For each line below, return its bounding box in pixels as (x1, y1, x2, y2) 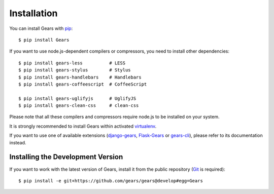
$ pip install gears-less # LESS (18, 60, 126, 66)
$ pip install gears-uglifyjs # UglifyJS (18, 95, 136, 101)
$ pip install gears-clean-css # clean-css (18, 103, 139, 108)
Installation (9, 8, 58, 19)
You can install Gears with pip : (9, 25, 73, 31)
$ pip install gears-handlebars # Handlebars (18, 74, 142, 80)
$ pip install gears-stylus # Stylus (18, 67, 131, 73)
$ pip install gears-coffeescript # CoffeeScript (18, 81, 147, 87)
